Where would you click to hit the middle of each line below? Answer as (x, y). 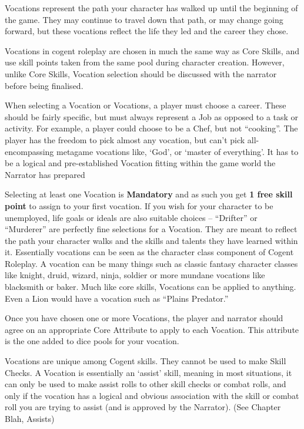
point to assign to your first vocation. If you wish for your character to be (139, 205)
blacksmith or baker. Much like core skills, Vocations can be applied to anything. (151, 287)
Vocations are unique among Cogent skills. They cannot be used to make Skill (146, 361)
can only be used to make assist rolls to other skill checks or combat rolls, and (146, 384)
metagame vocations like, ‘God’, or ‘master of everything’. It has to (178, 151)
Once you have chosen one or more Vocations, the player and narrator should (144, 318)
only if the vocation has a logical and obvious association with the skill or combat (152, 395)
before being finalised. (44, 85)
